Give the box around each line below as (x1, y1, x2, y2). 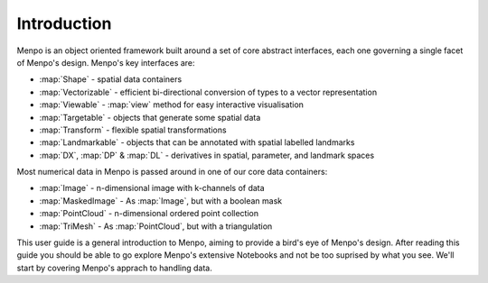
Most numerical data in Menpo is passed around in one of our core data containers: (16, 167, 328, 178)
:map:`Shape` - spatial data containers (39, 74, 183, 85)
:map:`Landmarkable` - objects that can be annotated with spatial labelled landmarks (39, 137, 355, 148)
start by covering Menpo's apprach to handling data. (16, 262, 212, 273)
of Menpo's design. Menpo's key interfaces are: (16, 57, 195, 68)
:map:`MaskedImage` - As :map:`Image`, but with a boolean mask (39, 195, 283, 206)
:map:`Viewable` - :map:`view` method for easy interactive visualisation (39, 99, 305, 110)
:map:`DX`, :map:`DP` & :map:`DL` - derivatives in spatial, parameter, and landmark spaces (39, 150, 375, 160)
